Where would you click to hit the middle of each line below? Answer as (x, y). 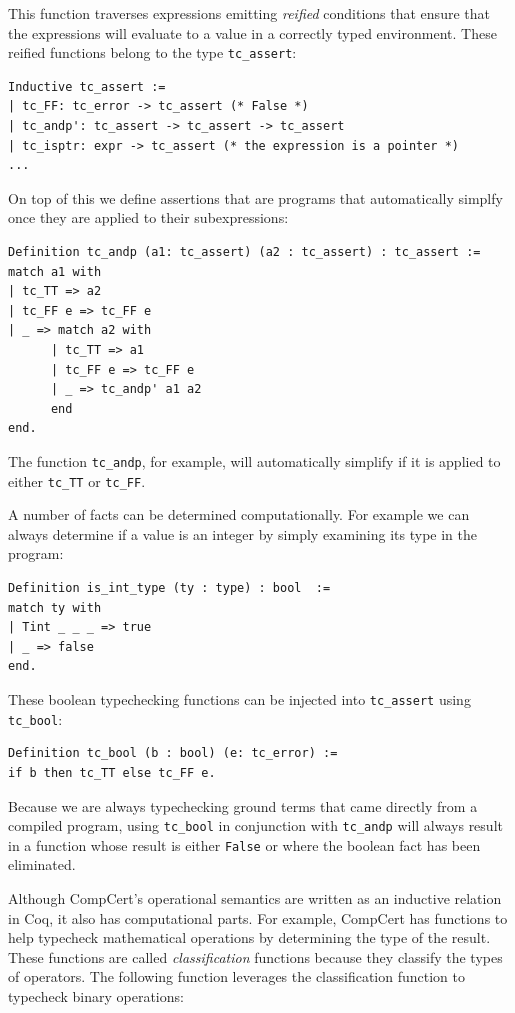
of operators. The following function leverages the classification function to (237, 976)
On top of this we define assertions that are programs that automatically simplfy (255, 197)
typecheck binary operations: (96, 995)
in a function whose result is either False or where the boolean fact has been (244, 844)
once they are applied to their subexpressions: (148, 217)
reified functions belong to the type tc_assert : (152, 52)
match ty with (55, 607)
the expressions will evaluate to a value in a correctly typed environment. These (252, 32)
